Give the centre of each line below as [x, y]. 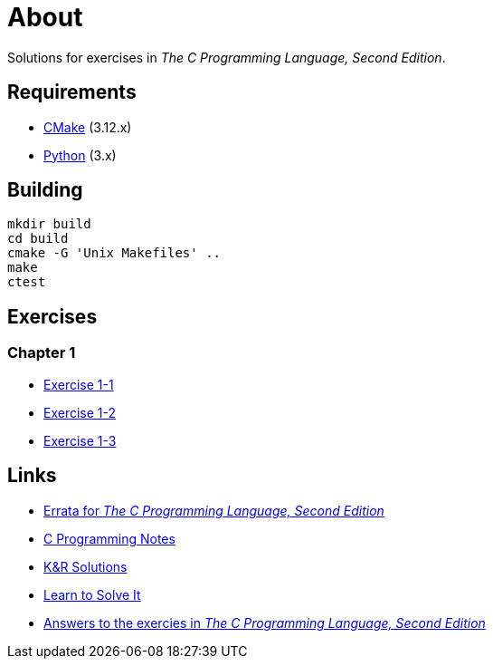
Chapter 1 [42, 353]
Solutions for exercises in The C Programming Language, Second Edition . [227, 57]
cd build [38, 239]
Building [45, 190]
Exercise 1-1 [79, 384]
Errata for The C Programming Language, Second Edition [214, 510]
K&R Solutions [85, 566]
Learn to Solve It [92, 594]
